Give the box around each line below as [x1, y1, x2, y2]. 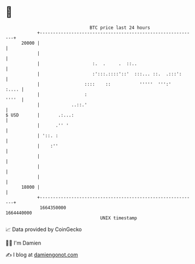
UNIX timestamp [100, 215, 137, 221]
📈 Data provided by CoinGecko [5, 226, 82, 233]
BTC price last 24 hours [89, 25, 150, 31]
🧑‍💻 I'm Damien [5, 239, 42, 246]
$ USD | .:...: [5, 112, 75, 118]
